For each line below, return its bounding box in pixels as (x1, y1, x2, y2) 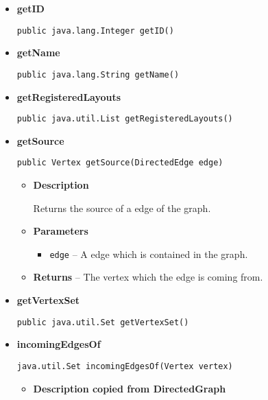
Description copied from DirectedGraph (33, 381, 226, 395)
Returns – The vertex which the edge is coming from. (33, 270, 263, 284)
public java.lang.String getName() (16, 69, 180, 80)
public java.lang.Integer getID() (16, 25, 174, 36)
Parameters (33, 224, 88, 238)
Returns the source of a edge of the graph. (33, 200, 211, 215)
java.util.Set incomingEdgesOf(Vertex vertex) (16, 361, 233, 371)
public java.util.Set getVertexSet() (16, 317, 189, 327)
